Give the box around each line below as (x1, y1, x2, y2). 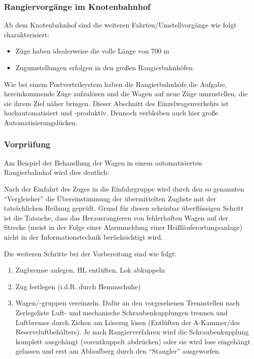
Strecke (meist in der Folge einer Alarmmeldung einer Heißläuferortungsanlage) (4, 222, 243, 232)
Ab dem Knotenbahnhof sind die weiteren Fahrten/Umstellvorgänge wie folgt (4, 20, 237, 30)
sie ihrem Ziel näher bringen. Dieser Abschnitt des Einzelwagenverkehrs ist (4, 98, 229, 108)
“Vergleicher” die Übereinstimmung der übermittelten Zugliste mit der (4, 193, 216, 203)
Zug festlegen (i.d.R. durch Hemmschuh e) (15, 281, 141, 291)
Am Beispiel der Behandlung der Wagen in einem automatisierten (4, 157, 202, 167)
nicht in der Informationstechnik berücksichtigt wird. (4, 231, 163, 242)
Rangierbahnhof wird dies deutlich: (4, 167, 110, 177)
